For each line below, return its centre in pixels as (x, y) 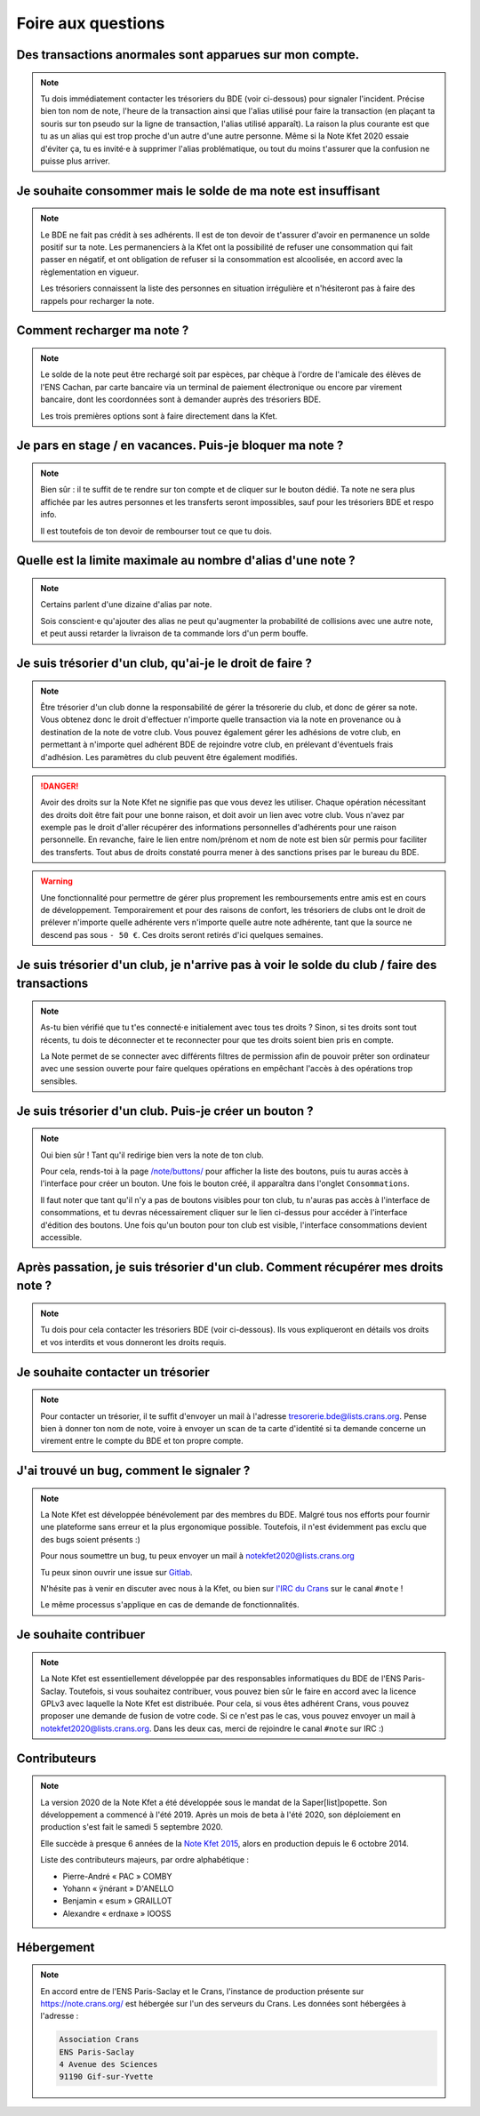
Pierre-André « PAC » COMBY (117, 1876)
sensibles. (59, 1081)
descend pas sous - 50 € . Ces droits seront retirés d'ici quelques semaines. (182, 934)
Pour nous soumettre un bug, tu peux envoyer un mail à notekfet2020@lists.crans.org (197, 1556)
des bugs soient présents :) (91, 1539)
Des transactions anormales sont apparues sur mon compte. (188, 55)
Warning (56, 881)
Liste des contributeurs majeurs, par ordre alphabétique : (144, 1860)
